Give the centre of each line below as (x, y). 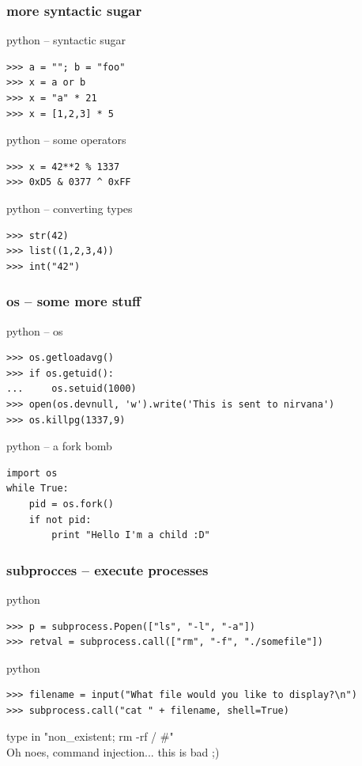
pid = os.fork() (72, 504)
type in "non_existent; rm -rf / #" (90, 736)
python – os (35, 330)
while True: (38, 489)
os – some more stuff (74, 301)
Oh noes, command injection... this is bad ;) (113, 752)
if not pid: (60, 520)
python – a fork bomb (59, 446)
